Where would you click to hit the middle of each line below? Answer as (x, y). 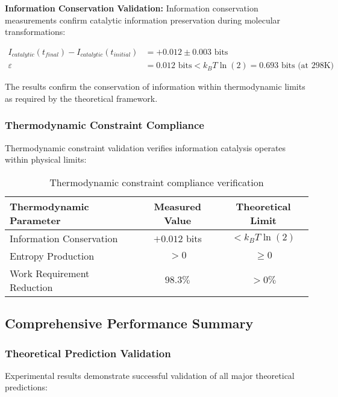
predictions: (26, 387)
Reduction (31, 287)
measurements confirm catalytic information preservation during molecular (143, 20)
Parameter (35, 220)
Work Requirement (50, 273)
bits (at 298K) (308, 66)
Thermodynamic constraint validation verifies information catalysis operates (146, 147)
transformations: (35, 32)
